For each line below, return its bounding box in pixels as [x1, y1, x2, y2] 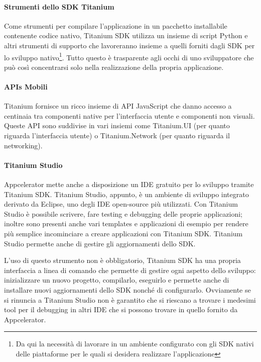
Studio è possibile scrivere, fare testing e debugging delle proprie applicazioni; [4, 208, 242, 219]
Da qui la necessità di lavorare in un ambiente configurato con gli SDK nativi [16, 338, 254, 349]
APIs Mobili [4, 81, 48, 92]
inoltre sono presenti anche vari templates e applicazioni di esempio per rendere [4, 218, 248, 229]
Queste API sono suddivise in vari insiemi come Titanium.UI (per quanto [4, 120, 230, 131]
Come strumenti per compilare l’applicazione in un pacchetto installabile [4, 20, 227, 31]
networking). [4, 140, 43, 150]
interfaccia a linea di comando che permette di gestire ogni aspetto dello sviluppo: [4, 264, 256, 275]
